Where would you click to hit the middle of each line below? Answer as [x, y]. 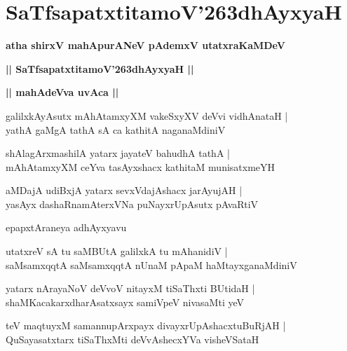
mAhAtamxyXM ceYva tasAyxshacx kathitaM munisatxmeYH [141, 166]
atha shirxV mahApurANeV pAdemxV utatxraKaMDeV [145, 45]
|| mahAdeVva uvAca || [62, 92]
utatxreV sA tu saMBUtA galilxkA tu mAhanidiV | [117, 251]
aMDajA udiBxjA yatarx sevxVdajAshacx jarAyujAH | [124, 190]
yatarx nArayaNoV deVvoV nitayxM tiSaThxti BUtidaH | [130, 288]
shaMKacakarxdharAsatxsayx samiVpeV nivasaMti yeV [125, 302]
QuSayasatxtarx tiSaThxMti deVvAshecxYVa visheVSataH [132, 339]
